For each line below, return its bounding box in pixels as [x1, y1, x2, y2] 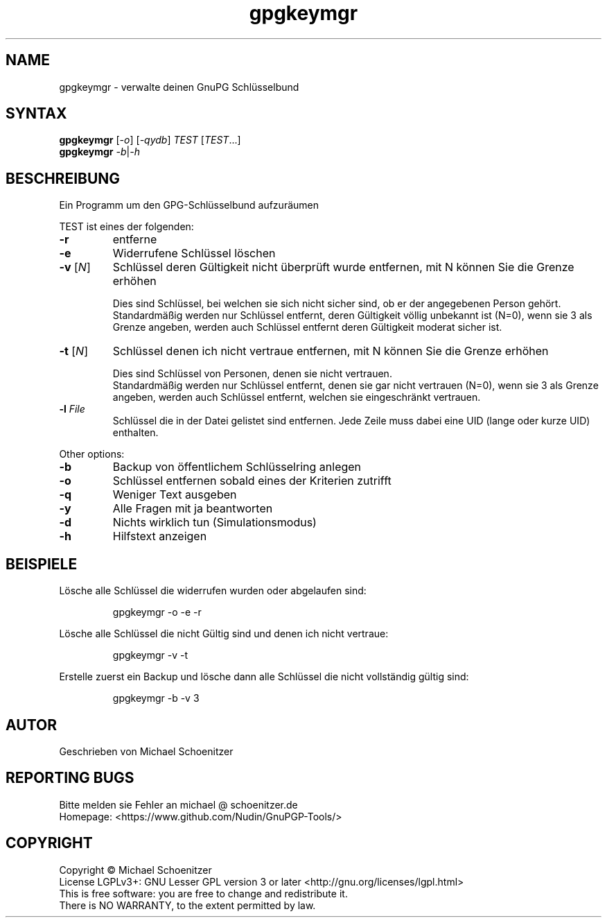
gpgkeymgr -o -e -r [112, 606, 202, 619]
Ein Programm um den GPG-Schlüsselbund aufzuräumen [59, 199, 319, 212]
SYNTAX [6, 105, 67, 123]
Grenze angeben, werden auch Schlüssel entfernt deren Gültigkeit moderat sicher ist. [112, 321, 502, 334]
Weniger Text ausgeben [112, 488, 237, 502]
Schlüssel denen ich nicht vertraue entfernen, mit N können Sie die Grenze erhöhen [112, 344, 549, 359]
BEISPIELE [6, 555, 78, 573]
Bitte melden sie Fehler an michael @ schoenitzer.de [59, 798, 298, 811]
